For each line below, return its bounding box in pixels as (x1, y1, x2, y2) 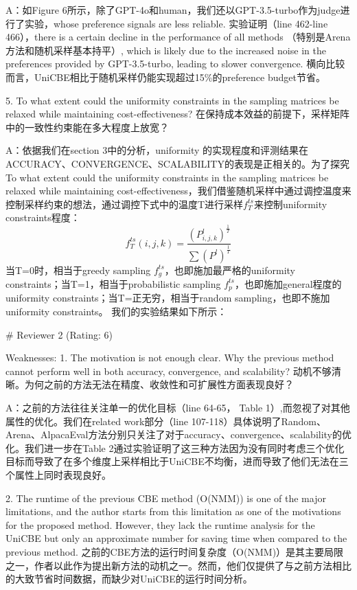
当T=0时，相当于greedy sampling (5, 262, 151, 277)
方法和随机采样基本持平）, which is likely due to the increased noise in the (5, 43, 326, 57)
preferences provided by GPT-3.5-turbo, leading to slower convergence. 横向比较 (5, 56, 345, 71)
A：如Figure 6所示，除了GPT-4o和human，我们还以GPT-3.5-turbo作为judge (5, 3, 341, 16)
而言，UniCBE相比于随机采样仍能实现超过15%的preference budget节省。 (5, 69, 325, 84)
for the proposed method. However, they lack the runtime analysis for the (5, 517, 315, 532)
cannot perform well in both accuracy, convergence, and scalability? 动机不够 (5, 363, 332, 378)
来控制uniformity (253, 196, 327, 211)
